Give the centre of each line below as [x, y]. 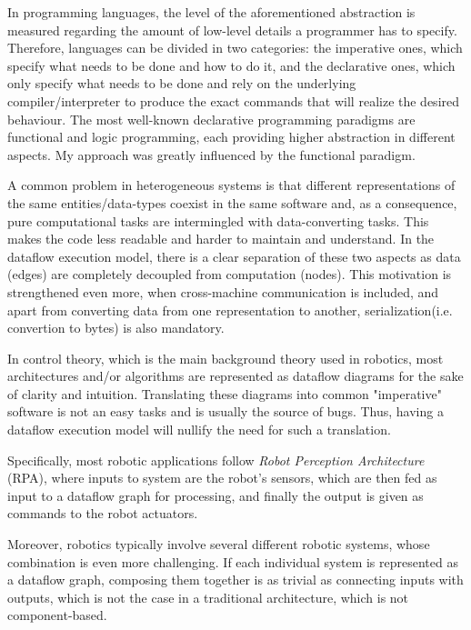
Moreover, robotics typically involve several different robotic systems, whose [219, 544]
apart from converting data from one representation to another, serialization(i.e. [230, 310]
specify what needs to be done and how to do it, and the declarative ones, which [231, 65]
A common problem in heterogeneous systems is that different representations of [231, 185]
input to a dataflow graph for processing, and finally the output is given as [215, 495]
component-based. [57, 615]
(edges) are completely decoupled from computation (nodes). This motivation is [230, 274]
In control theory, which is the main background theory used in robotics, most [225, 358]
